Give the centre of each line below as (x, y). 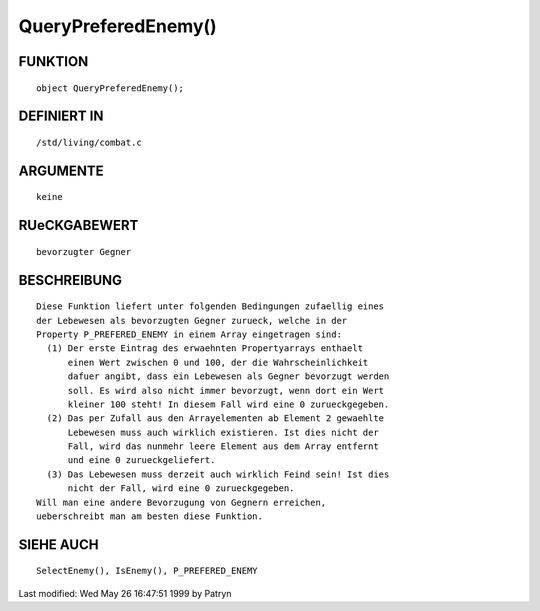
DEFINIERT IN (61, 116)
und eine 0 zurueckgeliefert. (141, 460)
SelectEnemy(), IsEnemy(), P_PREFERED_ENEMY (147, 571)
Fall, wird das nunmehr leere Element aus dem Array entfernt (223, 446)
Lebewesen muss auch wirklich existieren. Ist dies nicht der (223, 432)
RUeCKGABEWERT (78, 225)
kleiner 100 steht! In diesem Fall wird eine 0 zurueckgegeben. (228, 404)
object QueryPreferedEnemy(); (110, 88)
